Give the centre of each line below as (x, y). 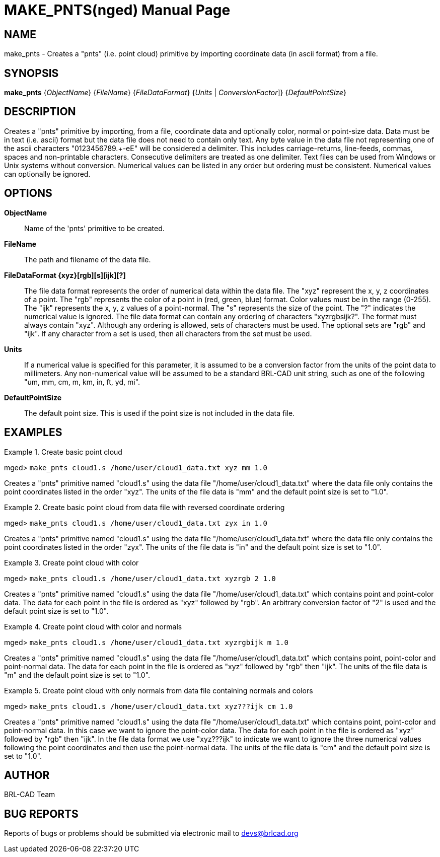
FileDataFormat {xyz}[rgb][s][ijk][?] (65, 275)
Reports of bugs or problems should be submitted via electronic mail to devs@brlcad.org (151, 833)
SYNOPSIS (31, 73)
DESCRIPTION (40, 112)
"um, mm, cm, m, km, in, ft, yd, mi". (82, 382)
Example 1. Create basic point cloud (63, 452)
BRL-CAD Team (30, 795)
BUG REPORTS (41, 814)
